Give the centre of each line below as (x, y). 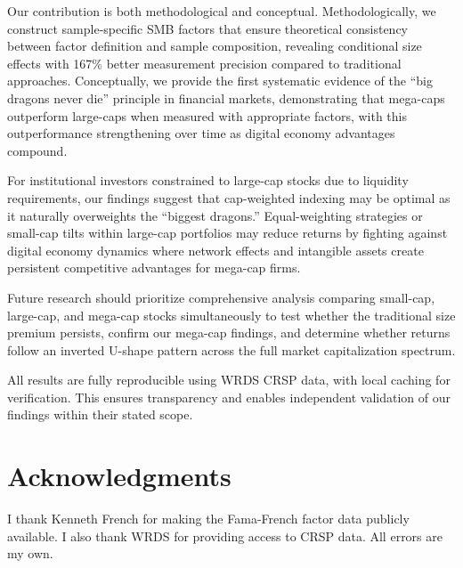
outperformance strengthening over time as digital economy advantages (201, 133)
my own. (30, 553)
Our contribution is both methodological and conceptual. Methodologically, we (222, 11)
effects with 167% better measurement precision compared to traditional (204, 63)
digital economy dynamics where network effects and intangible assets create (215, 250)
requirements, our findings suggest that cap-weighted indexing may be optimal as (229, 197)
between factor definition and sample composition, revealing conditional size (215, 46)
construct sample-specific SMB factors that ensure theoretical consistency (208, 28)
